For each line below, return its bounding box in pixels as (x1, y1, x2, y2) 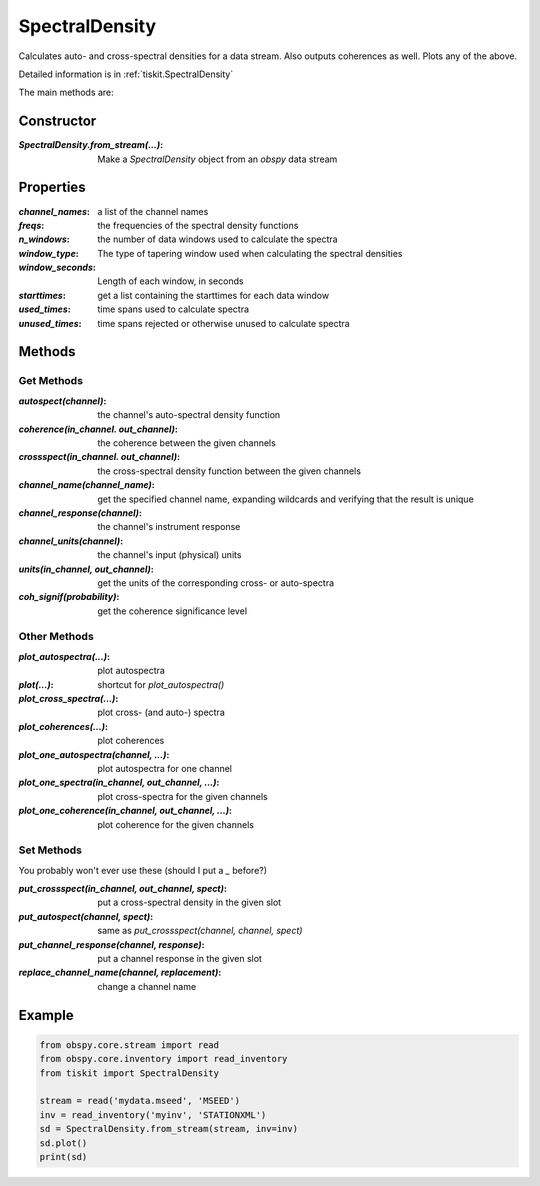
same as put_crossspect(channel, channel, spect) (97, 925, 303, 937)
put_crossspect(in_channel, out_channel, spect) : (18, 883, 227, 895)
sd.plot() (39, 1137, 88, 1149)
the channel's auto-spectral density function (97, 409, 281, 421)
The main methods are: (18, 86, 114, 99)
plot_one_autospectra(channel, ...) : (18, 748, 170, 760)
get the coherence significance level (97, 605, 248, 617)
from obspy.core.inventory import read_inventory (39, 1053, 288, 1065)
